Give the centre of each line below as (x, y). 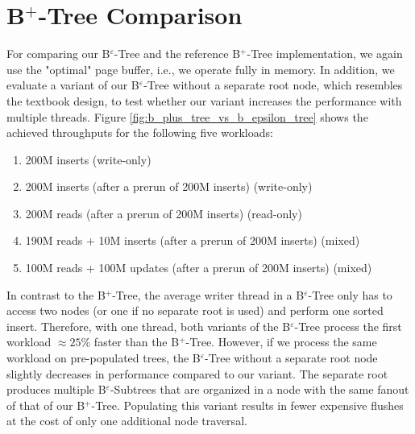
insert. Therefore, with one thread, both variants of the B (149, 326)
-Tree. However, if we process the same (281, 342)
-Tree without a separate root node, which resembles (273, 85)
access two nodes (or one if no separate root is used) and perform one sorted (195, 310)
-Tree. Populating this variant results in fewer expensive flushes (247, 405)
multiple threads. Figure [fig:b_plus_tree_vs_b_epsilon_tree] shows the (187, 116)
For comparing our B (58, 54)
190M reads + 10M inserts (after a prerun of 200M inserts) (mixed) (193, 240)
